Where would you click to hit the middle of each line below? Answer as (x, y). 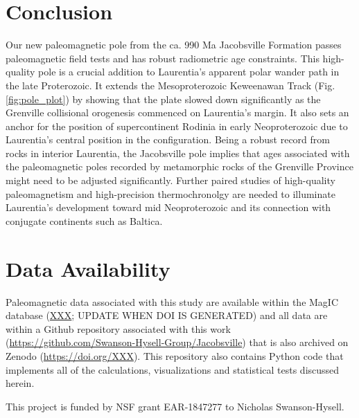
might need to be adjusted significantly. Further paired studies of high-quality (170, 180)
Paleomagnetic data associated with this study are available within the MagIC (172, 301)
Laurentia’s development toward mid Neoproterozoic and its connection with (168, 207)
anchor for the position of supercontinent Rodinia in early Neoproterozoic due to (177, 126)
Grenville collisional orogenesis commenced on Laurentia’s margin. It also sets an (177, 112)
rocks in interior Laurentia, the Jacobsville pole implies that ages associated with (178, 153)
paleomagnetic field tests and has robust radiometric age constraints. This (163, 58)
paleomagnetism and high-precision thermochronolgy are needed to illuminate (170, 193)
